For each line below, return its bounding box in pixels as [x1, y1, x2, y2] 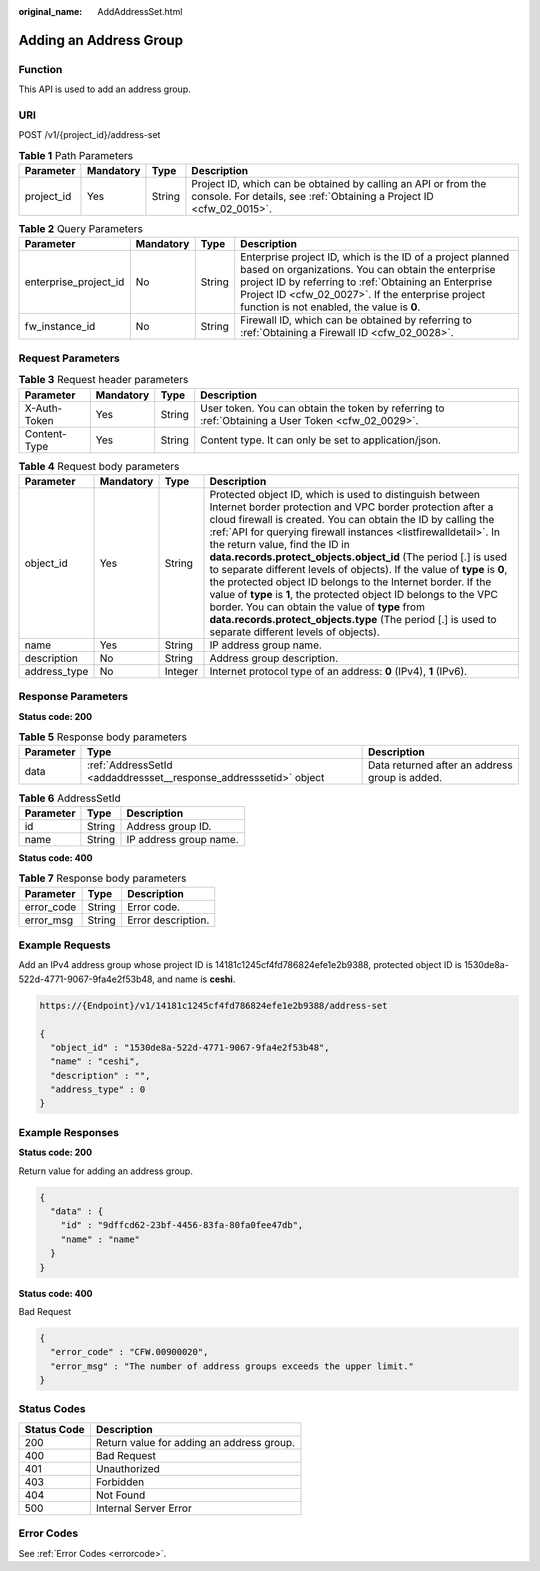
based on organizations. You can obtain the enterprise [240, 263, 496, 277]
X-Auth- [24, 401, 63, 415]
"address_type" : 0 [50, 1084, 146, 1095]
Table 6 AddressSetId [18, 791, 121, 805]
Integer [164, 664, 199, 678]
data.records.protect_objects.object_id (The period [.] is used [209, 550, 508, 564]
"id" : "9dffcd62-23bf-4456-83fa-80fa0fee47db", [60, 1220, 304, 1231]
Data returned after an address [368, 758, 514, 772]
